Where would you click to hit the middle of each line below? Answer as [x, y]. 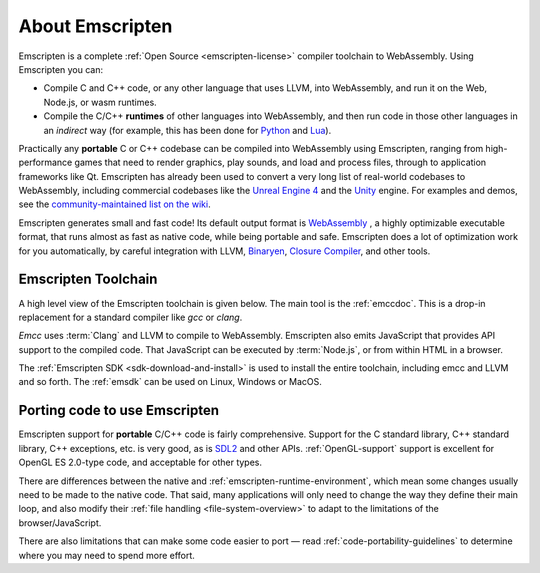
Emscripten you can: [61, 69]
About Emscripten [95, 26]
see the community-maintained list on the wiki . [114, 204]
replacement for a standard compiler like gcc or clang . [130, 317]
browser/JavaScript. [60, 522]
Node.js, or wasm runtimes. [100, 102]
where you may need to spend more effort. [106, 555]
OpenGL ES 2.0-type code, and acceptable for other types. [140, 462]
